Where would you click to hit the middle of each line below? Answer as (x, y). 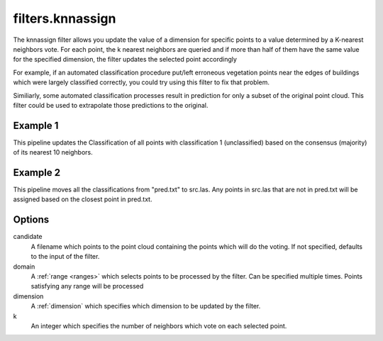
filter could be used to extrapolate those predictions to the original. (111, 105)
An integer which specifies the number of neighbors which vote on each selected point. (159, 325)
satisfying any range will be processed (87, 286)
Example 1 (36, 125)
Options (31, 220)
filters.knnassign (65, 18)
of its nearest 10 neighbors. (53, 152)
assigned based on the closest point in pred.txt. (83, 199)
